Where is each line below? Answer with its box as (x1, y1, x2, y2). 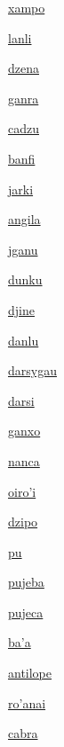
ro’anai (8, 693, 46, 712)
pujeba (8, 572, 44, 591)
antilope (8, 663, 52, 682)
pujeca (8, 602, 44, 621)
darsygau (8, 361, 57, 380)
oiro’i (8, 481, 36, 500)
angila (8, 210, 41, 229)
